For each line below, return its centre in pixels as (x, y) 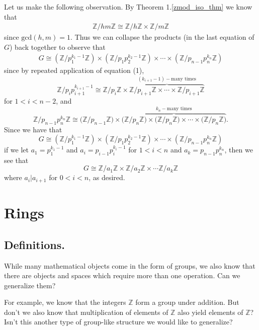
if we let (16, 150)
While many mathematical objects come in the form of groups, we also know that (130, 265)
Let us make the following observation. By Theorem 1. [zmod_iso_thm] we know (128, 7)
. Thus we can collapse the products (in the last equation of (162, 37)
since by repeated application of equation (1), (74, 70)
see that (16, 160)
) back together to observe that (58, 47)
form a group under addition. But (187, 302)
